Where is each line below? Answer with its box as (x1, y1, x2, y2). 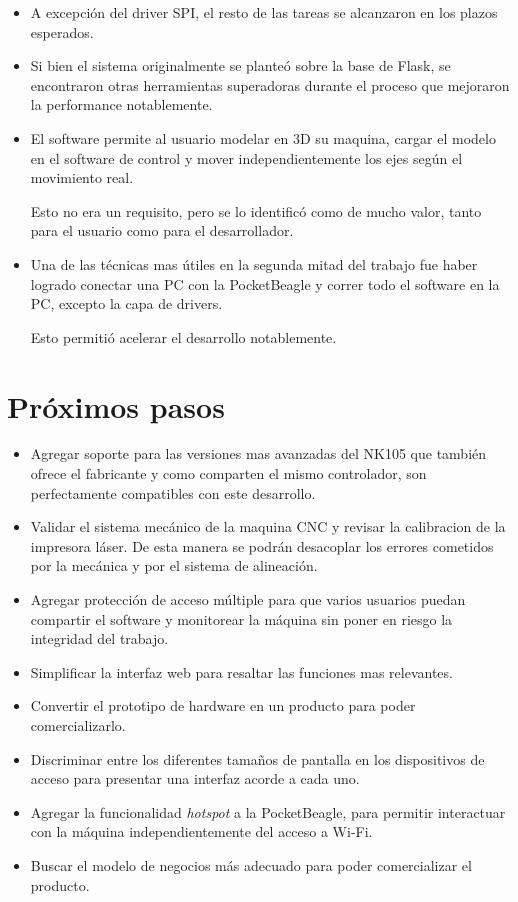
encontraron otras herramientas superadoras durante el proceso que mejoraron (30, 74, 510, 95)
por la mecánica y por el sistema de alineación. (30, 555, 318, 576)
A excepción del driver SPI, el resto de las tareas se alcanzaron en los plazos (30, 2, 498, 22)
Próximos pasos (7, 385, 225, 426)
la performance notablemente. (30, 94, 213, 115)
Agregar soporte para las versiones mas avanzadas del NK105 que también (30, 443, 487, 464)
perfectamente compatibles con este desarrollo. (30, 482, 316, 503)
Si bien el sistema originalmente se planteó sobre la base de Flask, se (30, 55, 451, 76)
